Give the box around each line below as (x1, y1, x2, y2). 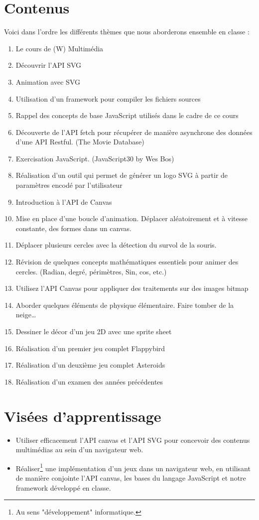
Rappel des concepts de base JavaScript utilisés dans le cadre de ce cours (15, 110, 239, 121)
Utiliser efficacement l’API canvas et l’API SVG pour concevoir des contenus (15, 434, 250, 445)
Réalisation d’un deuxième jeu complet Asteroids (15, 360, 165, 370)
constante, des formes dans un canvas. (15, 223, 131, 233)
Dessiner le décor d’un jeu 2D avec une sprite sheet (15, 326, 172, 336)
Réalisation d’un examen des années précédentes (15, 376, 163, 387)
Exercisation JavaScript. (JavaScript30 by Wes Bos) (15, 153, 174, 163)
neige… (15, 309, 36, 320)
